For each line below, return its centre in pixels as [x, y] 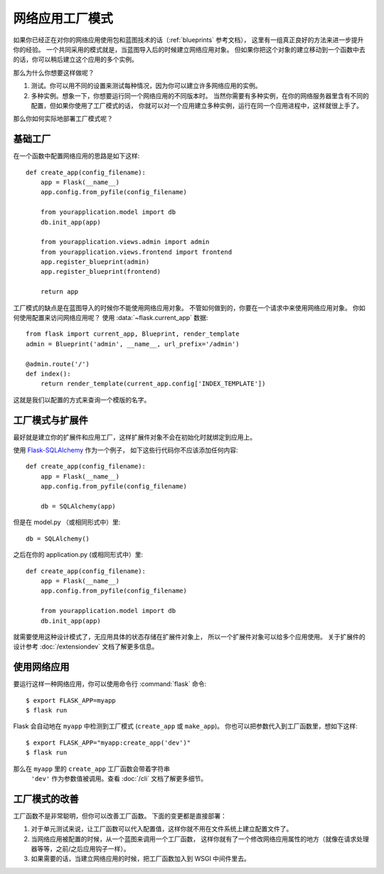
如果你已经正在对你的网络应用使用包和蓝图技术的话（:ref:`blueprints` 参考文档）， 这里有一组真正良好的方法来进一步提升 [188, 40]
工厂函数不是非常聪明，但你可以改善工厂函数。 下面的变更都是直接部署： [120, 816]
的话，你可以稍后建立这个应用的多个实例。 [75, 60]
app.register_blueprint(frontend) [101, 272]
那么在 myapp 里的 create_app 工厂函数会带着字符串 [92, 769]
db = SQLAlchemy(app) [78, 506]
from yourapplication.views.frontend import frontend [136, 252]
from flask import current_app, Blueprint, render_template [133, 334]
